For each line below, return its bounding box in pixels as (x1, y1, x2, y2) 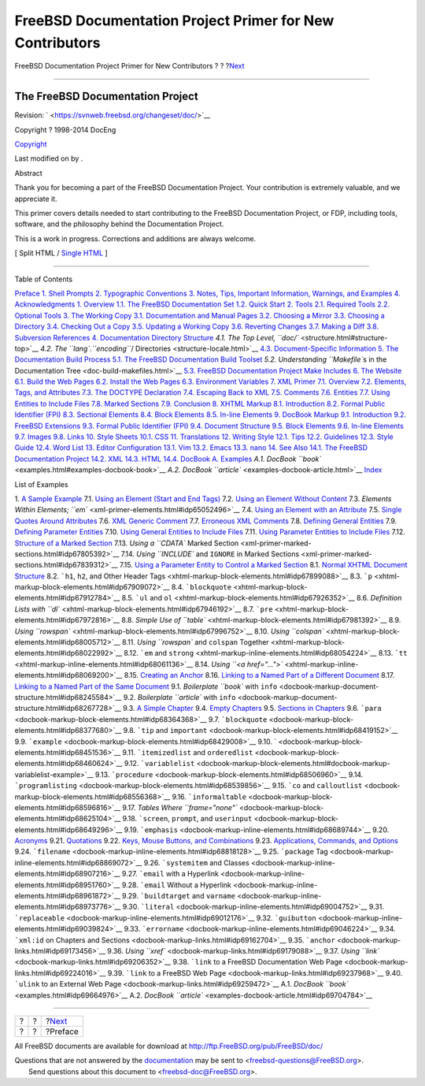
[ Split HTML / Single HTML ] (14, 248, 108, 258)
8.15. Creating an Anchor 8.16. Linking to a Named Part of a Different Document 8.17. (124, 671, 395, 680)
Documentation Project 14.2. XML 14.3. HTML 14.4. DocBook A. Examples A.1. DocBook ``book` (14, 454, 322, 463)
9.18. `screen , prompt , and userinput (122, 814, 253, 824)
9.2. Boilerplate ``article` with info (123, 693, 236, 701)
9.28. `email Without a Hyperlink (121, 880, 231, 890)
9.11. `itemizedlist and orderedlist (122, 747, 253, 757)
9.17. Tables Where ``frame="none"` (122, 802, 238, 812)
